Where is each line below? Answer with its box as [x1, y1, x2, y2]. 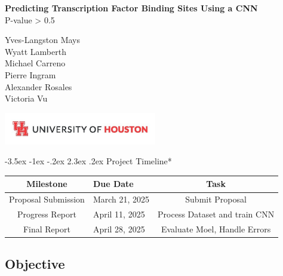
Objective [5, 254, 65, 273]
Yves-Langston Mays [5, 33, 81, 46]
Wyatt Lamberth [5, 45, 66, 57]
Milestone [26, 177, 67, 190]
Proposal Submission [9, 193, 85, 206]
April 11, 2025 [93, 208, 145, 220]
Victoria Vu [5, 92, 48, 105]
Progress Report [17, 208, 76, 220]
